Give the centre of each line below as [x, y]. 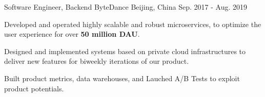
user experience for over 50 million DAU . [72, 34]
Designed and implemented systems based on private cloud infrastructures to [125, 51]
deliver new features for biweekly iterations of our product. [97, 61]
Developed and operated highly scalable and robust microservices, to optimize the [133, 24]
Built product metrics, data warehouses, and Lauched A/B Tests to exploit [122, 78]
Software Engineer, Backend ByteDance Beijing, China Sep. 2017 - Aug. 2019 [126, 7]
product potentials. [34, 88]
